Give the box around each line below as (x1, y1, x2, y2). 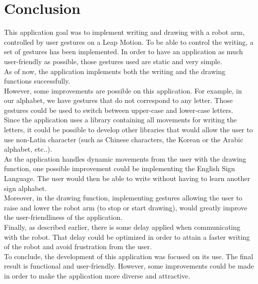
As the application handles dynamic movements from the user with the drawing (4, 153, 247, 164)
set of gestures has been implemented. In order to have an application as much (4, 46, 243, 57)
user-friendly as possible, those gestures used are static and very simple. (4, 56, 222, 66)
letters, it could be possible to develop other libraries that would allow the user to (4, 124, 253, 135)
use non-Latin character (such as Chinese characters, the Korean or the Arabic (4, 134, 243, 144)
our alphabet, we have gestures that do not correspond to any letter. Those (4, 95, 233, 105)
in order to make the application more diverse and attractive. (4, 270, 191, 281)
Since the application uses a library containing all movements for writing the (4, 114, 237, 125)
